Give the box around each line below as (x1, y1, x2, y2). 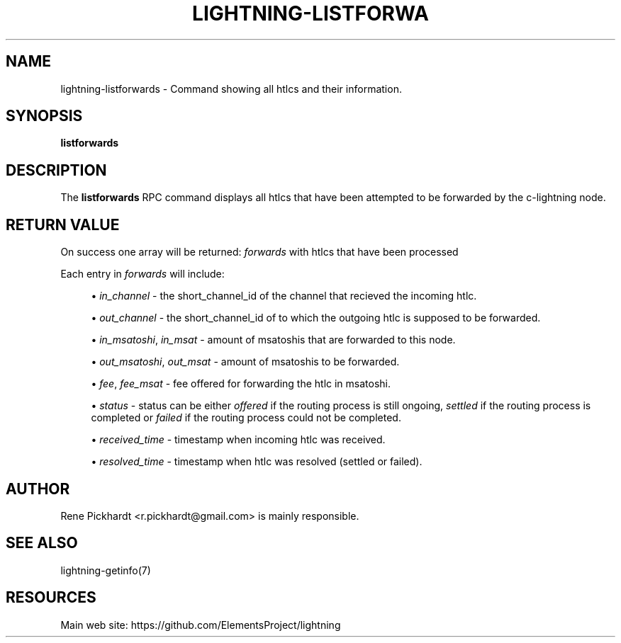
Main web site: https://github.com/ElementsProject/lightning (60, 618, 341, 631)
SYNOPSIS (6, 107, 83, 125)
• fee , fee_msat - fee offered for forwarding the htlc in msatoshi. (91, 377, 391, 390)
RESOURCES (6, 588, 96, 607)
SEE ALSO (6, 534, 78, 552)
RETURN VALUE (6, 215, 120, 234)
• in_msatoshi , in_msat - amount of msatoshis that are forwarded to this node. (91, 334, 456, 346)
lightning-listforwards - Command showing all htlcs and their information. (60, 82, 402, 95)
